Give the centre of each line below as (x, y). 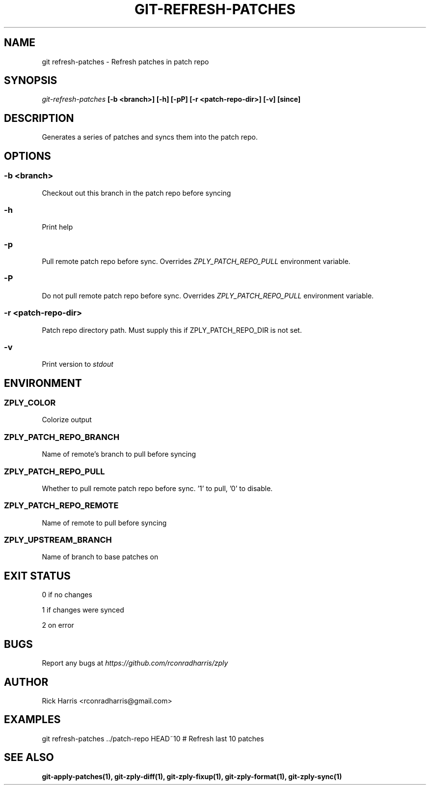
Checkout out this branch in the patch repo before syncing (136, 193)
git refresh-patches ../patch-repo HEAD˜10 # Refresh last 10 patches (153, 738)
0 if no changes (67, 595)
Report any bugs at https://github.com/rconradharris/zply (135, 663)
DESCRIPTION (39, 118)
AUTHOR (26, 682)
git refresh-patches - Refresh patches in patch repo (125, 61)
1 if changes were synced (83, 610)
